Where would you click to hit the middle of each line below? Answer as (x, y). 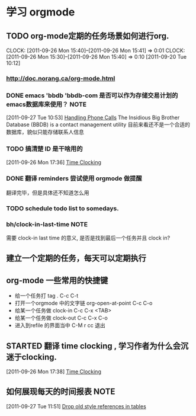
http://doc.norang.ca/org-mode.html (61, 78)
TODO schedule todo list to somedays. (63, 208)
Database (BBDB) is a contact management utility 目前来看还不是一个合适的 (98, 124)
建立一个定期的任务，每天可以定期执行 (76, 258)
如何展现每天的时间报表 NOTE (61, 392)
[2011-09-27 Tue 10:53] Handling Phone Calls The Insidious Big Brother (93, 118)
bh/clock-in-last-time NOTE (47, 224)
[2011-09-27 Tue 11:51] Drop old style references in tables (76, 406)
